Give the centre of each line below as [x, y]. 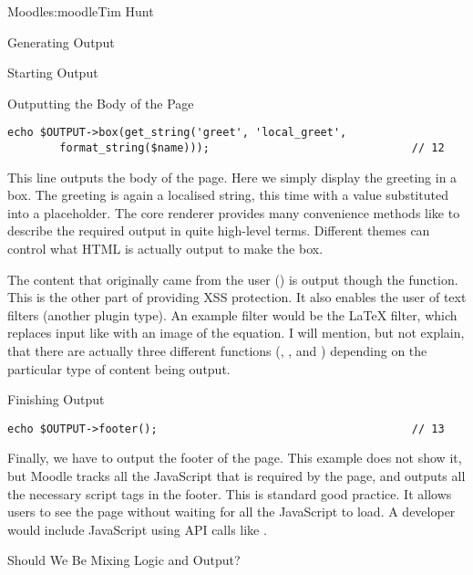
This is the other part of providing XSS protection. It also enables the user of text [237, 297]
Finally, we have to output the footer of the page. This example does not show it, [235, 458]
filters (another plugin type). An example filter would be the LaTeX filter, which [232, 314]
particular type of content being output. [119, 368]
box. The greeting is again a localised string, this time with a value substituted [228, 195]
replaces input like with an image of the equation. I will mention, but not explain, [236, 333]
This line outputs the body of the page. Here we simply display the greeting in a [232, 177]
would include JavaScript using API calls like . [137, 529]
